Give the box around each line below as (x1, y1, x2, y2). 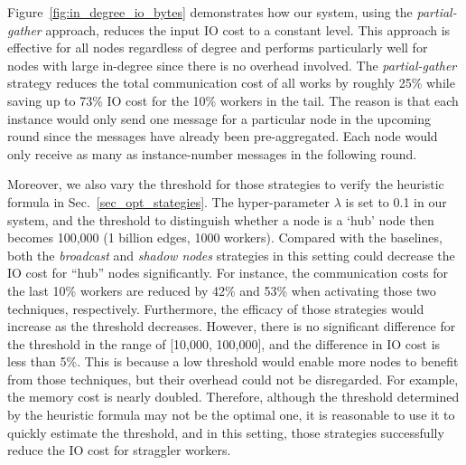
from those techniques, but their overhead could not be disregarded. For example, (7, 369, 459, 388)
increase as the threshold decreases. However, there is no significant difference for (7, 317, 456, 336)
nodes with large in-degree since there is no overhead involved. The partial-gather (7, 55, 457, 74)
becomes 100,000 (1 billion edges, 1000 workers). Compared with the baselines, (7, 228, 443, 247)
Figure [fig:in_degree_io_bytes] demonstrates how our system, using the (7, 3, 413, 21)
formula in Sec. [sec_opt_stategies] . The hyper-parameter (7, 192, 330, 211)
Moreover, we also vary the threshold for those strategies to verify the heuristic (7, 175, 444, 194)
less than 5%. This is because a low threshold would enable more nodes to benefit (7, 352, 459, 371)
